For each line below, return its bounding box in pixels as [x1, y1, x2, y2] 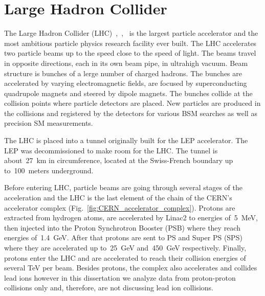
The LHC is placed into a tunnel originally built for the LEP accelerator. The [4, 135, 248, 146]
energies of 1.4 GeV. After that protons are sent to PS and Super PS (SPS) [4, 232, 242, 243]
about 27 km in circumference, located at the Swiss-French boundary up [4, 155, 233, 166]
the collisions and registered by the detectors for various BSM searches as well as [4, 107, 257, 118]
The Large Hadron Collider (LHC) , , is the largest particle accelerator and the [4, 28, 258, 38]
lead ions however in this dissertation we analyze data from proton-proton [4, 272, 236, 283]
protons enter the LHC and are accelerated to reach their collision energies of [4, 252, 246, 263]
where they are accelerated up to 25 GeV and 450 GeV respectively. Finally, [4, 242, 247, 253]
